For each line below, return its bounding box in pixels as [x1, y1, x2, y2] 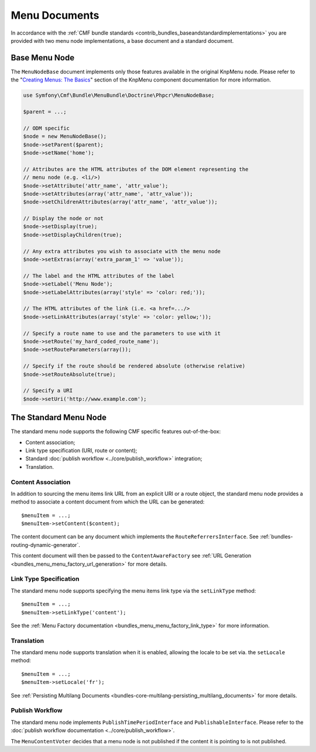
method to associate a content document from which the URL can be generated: [11, 498, 205, 505]
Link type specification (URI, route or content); [25, 447, 138, 454]
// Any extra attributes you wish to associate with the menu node [23, 248, 221, 254]
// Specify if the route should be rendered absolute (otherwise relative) [23, 363, 246, 369]
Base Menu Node [11, 53, 75, 63]
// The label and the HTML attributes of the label [23, 273, 175, 279]
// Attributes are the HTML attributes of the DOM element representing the [23, 166, 249, 172]
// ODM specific [23, 125, 70, 131]
